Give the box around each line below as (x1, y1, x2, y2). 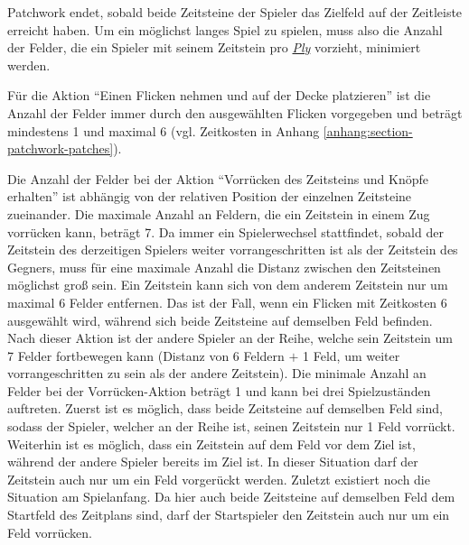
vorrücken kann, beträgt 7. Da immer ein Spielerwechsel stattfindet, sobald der (7, 222, 444, 241)
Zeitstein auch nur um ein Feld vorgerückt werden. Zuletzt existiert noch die (7, 469, 430, 488)
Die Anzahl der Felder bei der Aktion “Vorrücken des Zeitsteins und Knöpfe (7, 169, 428, 188)
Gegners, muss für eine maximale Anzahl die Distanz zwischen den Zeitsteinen (7, 257, 441, 276)
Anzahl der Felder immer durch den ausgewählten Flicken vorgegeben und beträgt (7, 103, 463, 122)
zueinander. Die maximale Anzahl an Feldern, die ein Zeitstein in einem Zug (7, 204, 430, 223)
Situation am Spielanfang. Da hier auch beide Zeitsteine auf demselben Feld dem (7, 487, 455, 506)
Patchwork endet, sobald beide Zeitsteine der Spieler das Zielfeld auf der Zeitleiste (7, 3, 463, 21)
